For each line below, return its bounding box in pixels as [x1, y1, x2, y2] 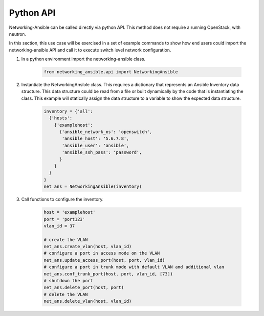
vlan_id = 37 [44, 223, 75, 228]
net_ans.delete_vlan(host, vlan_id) [44, 298, 132, 304]
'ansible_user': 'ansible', [62, 142, 129, 148]
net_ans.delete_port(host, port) [44, 285, 124, 291]
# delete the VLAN [44, 292, 88, 297]
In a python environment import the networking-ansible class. [21, 56, 146, 62]
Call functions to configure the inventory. [21, 196, 104, 203]
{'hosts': [49, 115, 73, 121]
